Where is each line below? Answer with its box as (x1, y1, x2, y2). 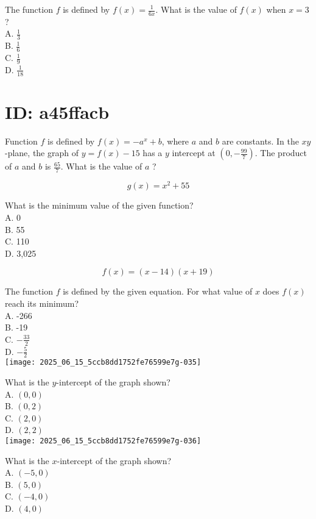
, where (161, 134, 189, 147)
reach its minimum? (5, 296, 79, 309)
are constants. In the (222, 134, 299, 147)
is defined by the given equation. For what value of (63, 285, 253, 298)
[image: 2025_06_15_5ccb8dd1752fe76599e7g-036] (5, 436, 202, 445)
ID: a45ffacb (5, 99, 110, 124)
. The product (255, 146, 307, 159)
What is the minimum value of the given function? (5, 199, 194, 212)
